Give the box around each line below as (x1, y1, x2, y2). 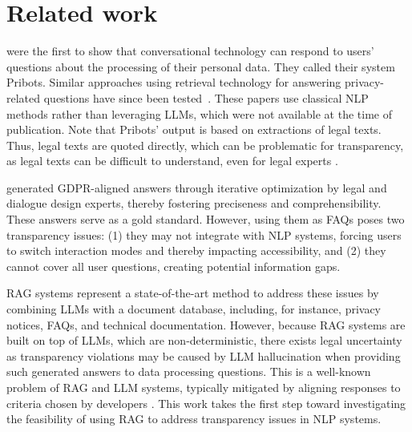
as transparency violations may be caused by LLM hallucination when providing (6, 347, 401, 364)
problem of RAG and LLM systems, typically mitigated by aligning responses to (6, 379, 401, 395)
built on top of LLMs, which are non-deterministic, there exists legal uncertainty (6, 332, 402, 349)
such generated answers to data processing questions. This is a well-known (6, 363, 371, 380)
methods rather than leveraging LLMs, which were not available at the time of (6, 105, 392, 122)
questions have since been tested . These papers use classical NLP (43, 89, 369, 106)
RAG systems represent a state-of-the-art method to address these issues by (6, 285, 379, 301)
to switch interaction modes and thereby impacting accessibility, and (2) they (6, 242, 386, 259)
